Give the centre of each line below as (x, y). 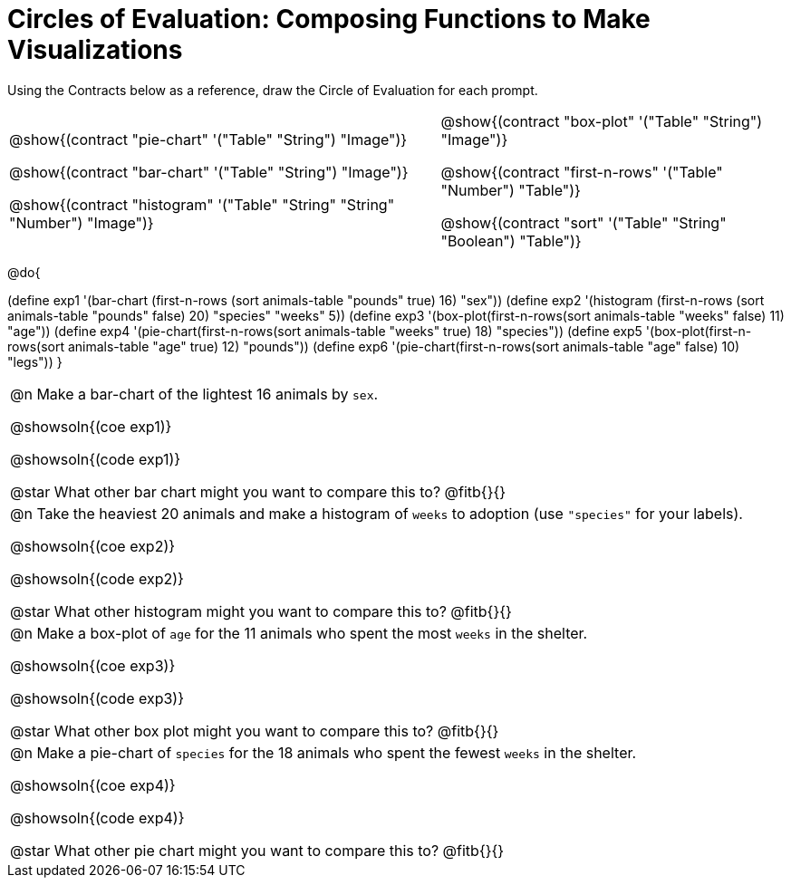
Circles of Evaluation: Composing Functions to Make (329, 19)
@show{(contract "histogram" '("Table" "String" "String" (202, 204)
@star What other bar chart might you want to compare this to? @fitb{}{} (258, 491)
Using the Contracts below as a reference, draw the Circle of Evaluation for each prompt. (273, 90)
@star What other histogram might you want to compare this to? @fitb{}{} (261, 611)
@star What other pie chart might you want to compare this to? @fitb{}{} (257, 850)
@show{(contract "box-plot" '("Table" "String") (602, 121)
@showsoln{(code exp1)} (96, 459)
